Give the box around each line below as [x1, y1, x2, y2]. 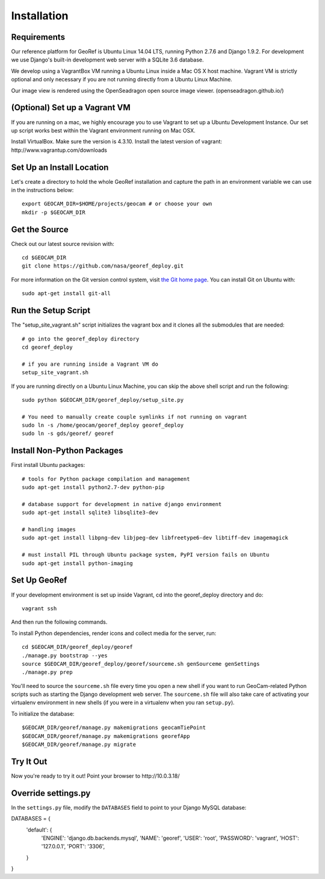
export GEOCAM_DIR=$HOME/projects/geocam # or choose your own [22, 201, 212, 207]
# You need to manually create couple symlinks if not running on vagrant [22, 413, 247, 420]
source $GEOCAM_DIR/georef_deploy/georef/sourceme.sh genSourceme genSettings [22, 660, 260, 667]
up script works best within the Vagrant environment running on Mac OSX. [11, 127, 196, 134]
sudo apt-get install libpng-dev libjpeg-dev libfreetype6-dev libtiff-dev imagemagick [22, 534, 289, 542]
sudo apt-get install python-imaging [22, 560, 134, 566]
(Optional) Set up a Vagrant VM [11, 102, 131, 113]
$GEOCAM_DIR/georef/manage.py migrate [22, 741, 137, 748]
